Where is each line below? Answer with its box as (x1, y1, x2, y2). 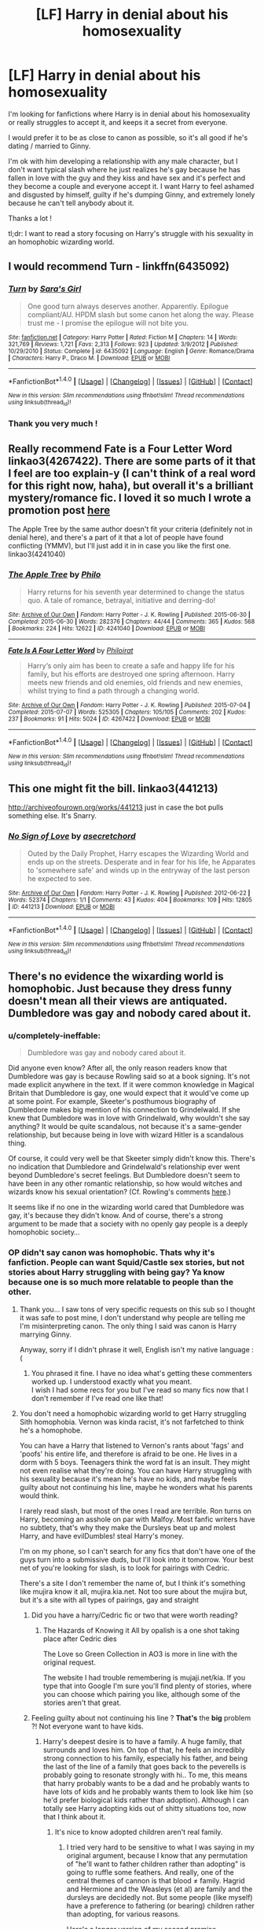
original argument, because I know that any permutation (66, 1850, 248, 1860)
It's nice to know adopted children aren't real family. (54, 1827, 223, 1836)
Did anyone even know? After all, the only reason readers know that (8, 1064, 227, 1073)
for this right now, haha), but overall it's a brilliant (8, 478, 254, 492)
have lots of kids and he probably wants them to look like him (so (42, 1787, 254, 1796)
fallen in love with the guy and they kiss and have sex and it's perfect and (8, 173, 246, 183)
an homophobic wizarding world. (8, 237, 115, 246)
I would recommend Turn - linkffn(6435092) (8, 260, 230, 273)
